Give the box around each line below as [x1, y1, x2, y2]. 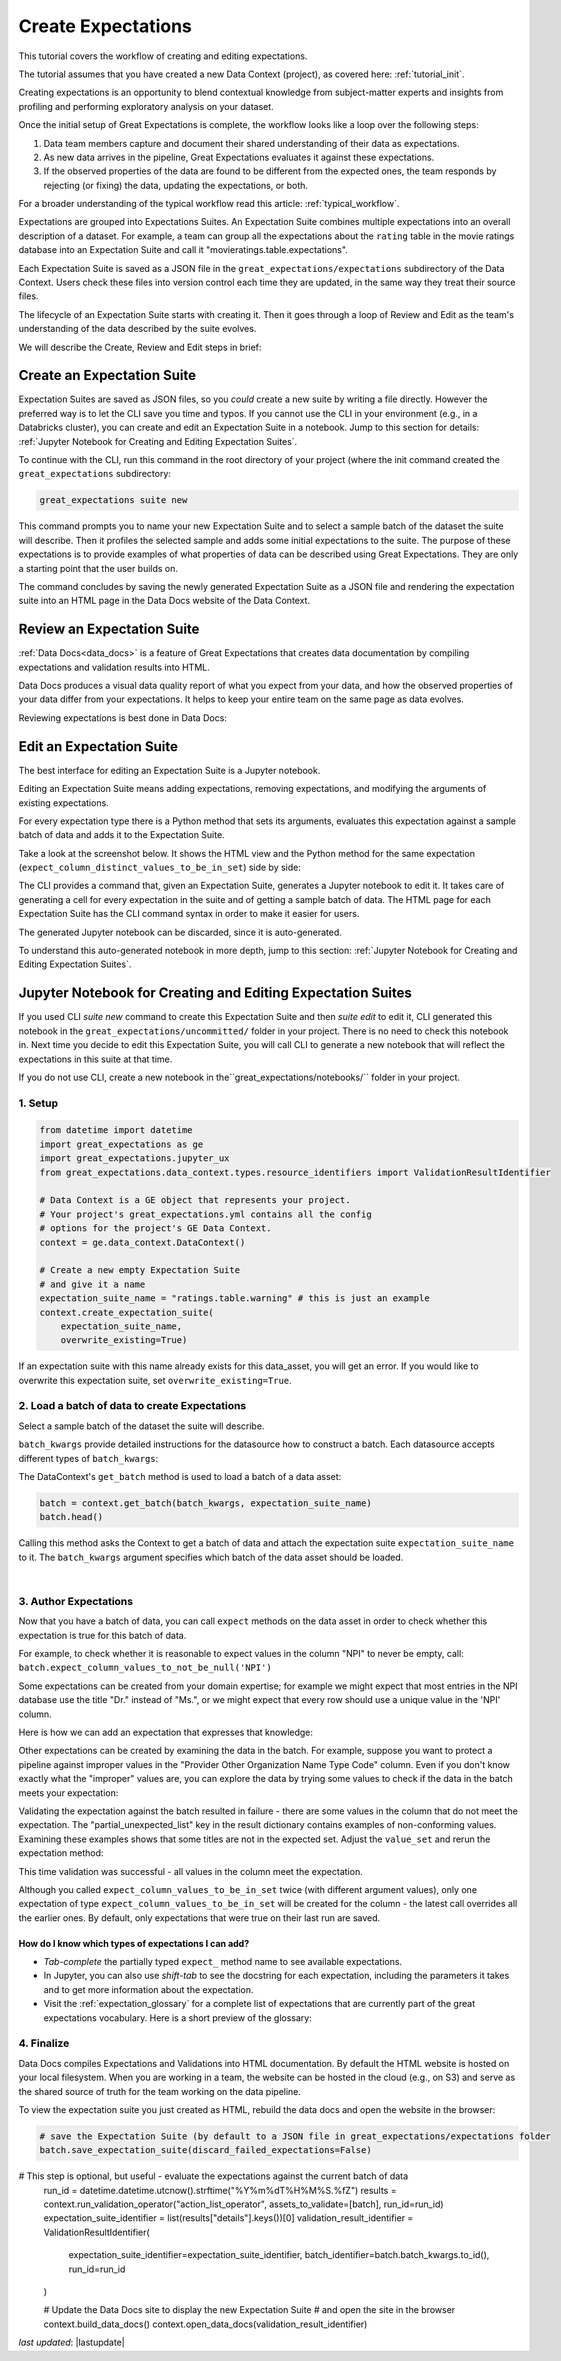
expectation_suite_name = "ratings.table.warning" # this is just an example [39, 1293, 430, 1304]
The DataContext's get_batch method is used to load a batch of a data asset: [18, 1470, 342, 1482]
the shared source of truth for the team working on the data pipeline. [18, 2085, 302, 2097]
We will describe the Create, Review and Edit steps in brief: [18, 341, 262, 353]
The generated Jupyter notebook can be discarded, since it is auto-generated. [18, 926, 342, 938]
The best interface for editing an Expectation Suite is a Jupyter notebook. [18, 764, 321, 776]
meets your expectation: [18, 1786, 119, 1799]
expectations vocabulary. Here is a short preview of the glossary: [43, 2011, 312, 2024]
